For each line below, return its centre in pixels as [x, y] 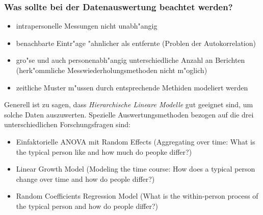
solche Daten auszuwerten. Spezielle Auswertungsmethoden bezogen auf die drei [129, 114]
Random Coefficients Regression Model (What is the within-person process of [137, 196]
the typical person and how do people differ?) [87, 206]
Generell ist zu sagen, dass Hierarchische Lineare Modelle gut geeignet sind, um [129, 104]
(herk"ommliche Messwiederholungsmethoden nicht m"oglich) [112, 70]
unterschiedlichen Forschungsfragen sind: [67, 124]
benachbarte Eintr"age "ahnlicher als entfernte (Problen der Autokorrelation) [136, 43]
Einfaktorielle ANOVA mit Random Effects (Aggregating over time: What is [136, 141]
